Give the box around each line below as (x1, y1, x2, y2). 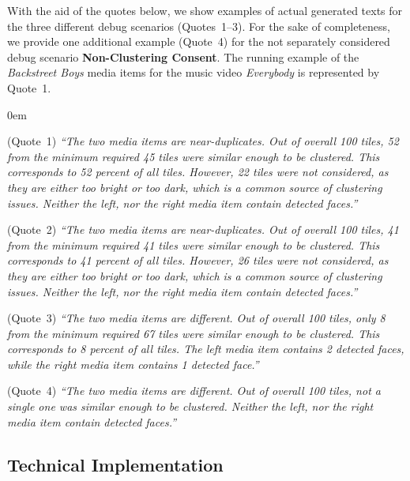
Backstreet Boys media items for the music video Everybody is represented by (7, 64, 380, 81)
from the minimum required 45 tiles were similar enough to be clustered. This (7, 148, 380, 164)
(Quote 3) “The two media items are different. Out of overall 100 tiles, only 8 (7, 310, 386, 326)
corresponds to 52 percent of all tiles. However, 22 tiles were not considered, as (7, 163, 389, 180)
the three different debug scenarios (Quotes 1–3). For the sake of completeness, (7, 17, 390, 34)
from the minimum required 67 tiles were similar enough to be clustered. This (7, 325, 380, 341)
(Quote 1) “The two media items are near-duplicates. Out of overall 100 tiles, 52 (7, 133, 399, 149)
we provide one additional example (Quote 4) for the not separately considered (7, 33, 390, 50)
